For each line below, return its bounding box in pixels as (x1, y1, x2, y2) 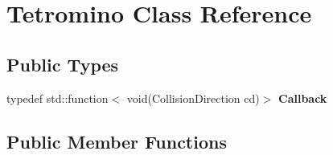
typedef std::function (6, 89, 109, 106)
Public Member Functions (6, 128, 227, 153)
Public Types (6, 51, 119, 76)
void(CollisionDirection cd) (126, 89, 260, 106)
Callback (278, 89, 327, 106)
